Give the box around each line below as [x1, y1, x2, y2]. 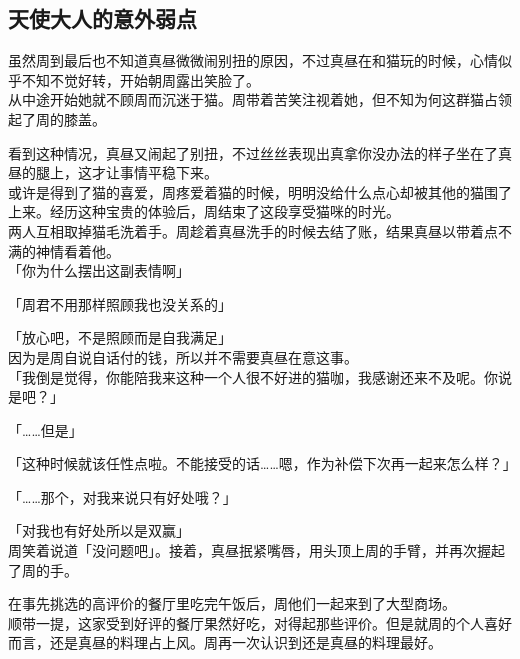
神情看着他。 [35, 240, 120, 261]
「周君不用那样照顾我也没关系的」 [8, 293, 232, 314]
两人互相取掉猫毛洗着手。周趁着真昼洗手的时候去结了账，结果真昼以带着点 [8, 220, 498, 241]
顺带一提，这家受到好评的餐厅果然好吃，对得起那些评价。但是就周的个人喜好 [8, 612, 512, 633]
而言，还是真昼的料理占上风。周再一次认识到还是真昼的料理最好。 [8, 632, 442, 653]
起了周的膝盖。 [8, 108, 106, 129]
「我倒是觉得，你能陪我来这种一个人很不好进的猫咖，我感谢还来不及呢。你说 [8, 366, 512, 387]
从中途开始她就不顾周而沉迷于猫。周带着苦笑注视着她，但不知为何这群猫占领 [8, 89, 512, 110]
